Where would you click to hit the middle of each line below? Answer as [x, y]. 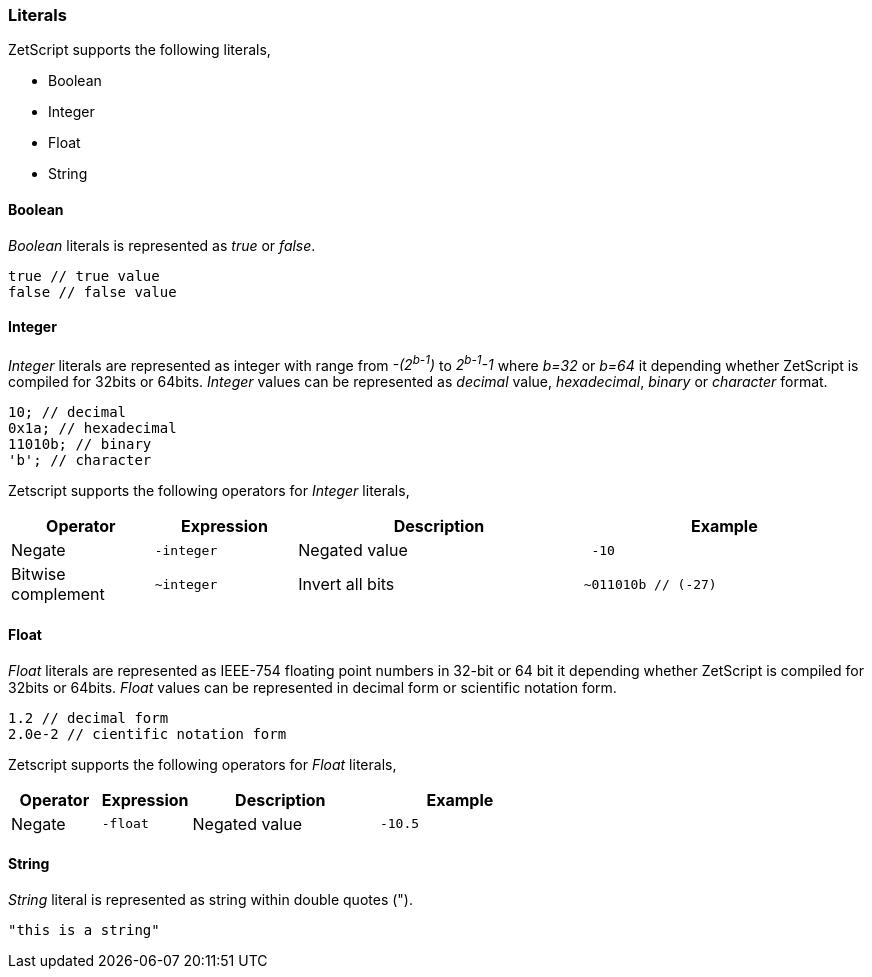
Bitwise [38, 574]
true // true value [84, 275]
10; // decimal [67, 412]
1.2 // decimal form [88, 717]
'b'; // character [80, 460]
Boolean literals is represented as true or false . [162, 245]
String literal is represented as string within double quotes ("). [210, 899]
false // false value [92, 291]
